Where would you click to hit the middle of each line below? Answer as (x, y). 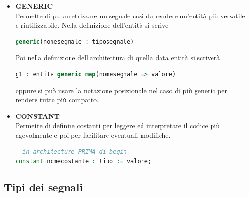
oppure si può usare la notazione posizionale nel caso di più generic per (121, 90)
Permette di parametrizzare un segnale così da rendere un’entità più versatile (130, 15)
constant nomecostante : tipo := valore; (83, 161)
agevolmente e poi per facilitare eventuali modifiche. (93, 135)
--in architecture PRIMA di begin (71, 152)
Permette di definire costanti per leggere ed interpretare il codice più (117, 125)
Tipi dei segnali (44, 187)
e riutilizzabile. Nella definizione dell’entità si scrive (92, 25)
